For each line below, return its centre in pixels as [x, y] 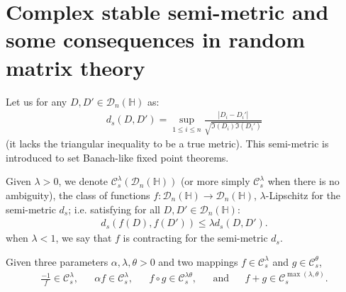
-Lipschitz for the [303, 195]
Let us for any [37, 101]
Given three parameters [57, 261]
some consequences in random [156, 39]
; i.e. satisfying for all [114, 209]
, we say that [84, 238]
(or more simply [215, 181]
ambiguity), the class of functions [78, 195]
